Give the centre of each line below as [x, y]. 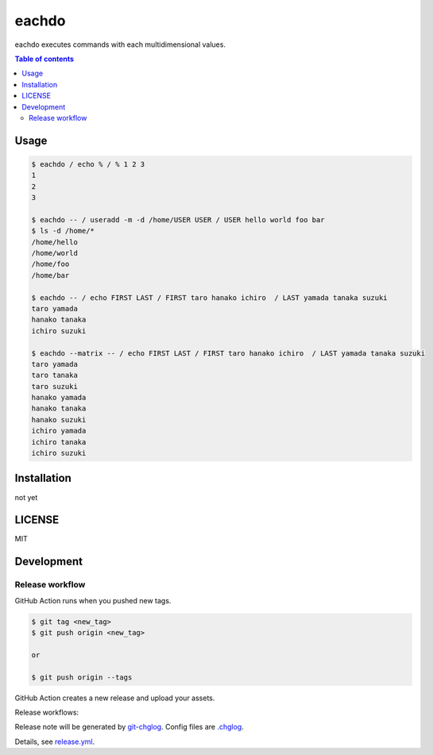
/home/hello [55, 242]
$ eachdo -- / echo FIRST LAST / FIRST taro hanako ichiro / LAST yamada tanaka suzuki [210, 297]
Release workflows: [47, 712]
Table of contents [44, 59]
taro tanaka [55, 376]
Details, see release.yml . [55, 742]
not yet [26, 497]
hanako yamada [59, 398]
